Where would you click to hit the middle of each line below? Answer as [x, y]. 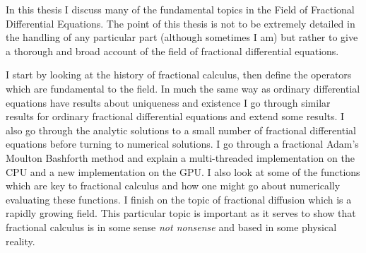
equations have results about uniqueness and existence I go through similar [168, 102]
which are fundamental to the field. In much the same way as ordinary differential [183, 88]
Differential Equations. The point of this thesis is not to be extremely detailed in [181, 23]
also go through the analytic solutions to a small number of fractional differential [181, 130]
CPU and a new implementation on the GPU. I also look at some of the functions [183, 171]
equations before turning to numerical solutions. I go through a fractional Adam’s [182, 144]
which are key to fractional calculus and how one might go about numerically [173, 186]
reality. [20, 241]
